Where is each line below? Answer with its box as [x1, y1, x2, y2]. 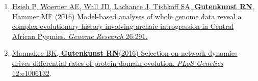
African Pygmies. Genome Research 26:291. [12, 30, 148, 41]
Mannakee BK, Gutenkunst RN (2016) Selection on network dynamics [12, 48, 238, 58]
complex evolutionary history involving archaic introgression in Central [12, 21, 234, 31]
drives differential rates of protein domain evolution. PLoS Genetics [12, 57, 223, 68]
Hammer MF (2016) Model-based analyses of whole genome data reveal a [12, 11, 242, 21]
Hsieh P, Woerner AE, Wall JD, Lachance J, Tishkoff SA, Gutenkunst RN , [12, 1, 254, 11]
